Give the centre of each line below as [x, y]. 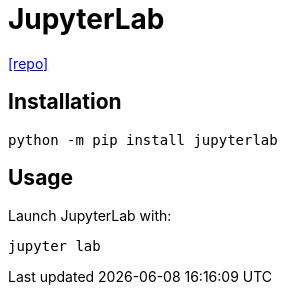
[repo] [28, 63]
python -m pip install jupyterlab [143, 139]
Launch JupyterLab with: [90, 216]
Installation [65, 102]
